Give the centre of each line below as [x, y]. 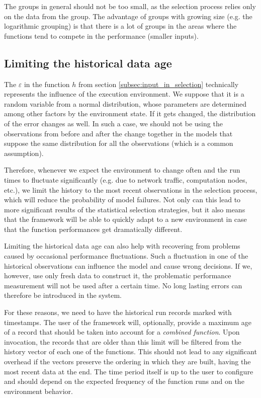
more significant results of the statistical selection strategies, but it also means [125, 209]
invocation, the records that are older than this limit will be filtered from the [123, 341]
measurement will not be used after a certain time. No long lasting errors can [123, 285]
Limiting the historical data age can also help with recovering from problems [122, 246]
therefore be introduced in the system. [63, 295]
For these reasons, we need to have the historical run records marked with [118, 312]
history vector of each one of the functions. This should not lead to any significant [130, 351]
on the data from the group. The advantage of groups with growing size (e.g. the [128, 16]
